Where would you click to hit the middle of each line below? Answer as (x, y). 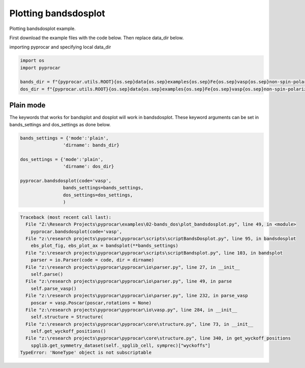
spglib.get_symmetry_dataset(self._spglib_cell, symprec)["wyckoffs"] (121, 345)
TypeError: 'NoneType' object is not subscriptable (86, 353)
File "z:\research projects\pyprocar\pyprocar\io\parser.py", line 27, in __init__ (133, 267)
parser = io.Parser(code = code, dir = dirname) (93, 260)
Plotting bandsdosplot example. (42, 29)
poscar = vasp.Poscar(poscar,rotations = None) (91, 303)
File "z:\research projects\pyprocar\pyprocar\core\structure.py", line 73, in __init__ (140, 324)
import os (32, 61)
